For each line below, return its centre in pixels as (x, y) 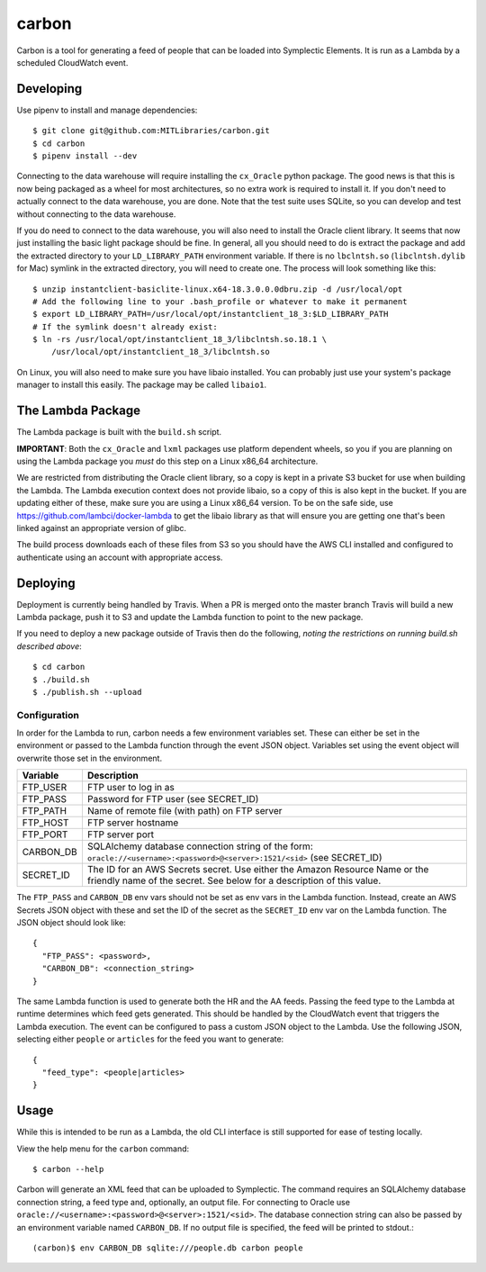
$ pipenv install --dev (85, 156)
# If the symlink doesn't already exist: (125, 327)
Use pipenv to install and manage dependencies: (107, 110)
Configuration (48, 715)
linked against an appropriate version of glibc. (102, 528)
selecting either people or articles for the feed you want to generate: (150, 1039)
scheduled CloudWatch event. (72, 62)
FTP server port (121, 834)
